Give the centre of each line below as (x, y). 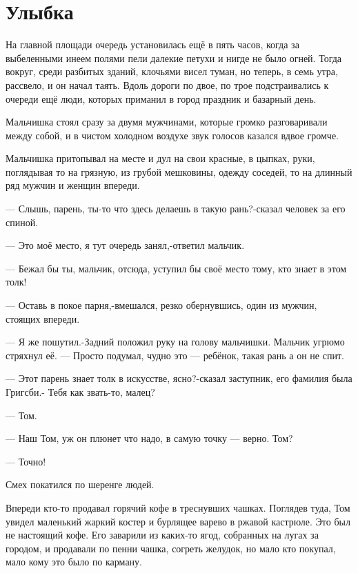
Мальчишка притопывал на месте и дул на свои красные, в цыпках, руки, (160, 158)
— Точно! (26, 461)
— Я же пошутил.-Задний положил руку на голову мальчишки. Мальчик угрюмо (175, 342)
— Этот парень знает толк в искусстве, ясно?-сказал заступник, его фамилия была (179, 378)
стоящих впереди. (43, 318)
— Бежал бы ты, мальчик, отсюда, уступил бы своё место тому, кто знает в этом (176, 268)
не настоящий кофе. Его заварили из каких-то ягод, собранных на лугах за (162, 535)
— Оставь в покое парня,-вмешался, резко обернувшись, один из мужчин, (161, 305)
